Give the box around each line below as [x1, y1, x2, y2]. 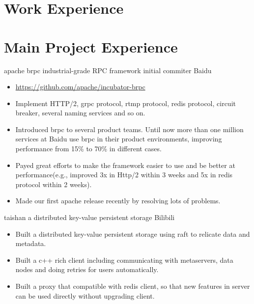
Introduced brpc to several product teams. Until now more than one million [15, 124, 244, 134]
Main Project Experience [4, 36, 178, 56]
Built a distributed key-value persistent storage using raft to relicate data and [15, 228, 250, 239]
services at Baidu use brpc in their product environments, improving [15, 134, 222, 144]
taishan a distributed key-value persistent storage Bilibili [4, 212, 175, 222]
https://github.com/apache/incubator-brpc [15, 82, 145, 92]
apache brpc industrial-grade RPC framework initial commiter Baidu [4, 65, 212, 75]
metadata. [15, 238, 46, 249]
